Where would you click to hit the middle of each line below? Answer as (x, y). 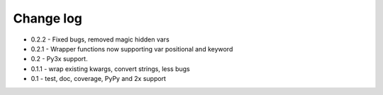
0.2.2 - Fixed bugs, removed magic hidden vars (100, 39)
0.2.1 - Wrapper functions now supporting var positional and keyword (132, 49)
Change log (48, 18)
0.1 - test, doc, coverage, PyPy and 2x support (99, 79)
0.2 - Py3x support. (59, 59)
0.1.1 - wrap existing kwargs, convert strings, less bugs (111, 69)
